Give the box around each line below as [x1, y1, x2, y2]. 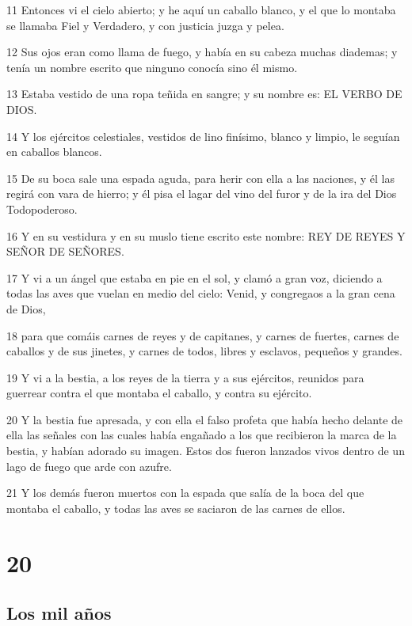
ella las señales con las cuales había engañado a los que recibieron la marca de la [6, 427, 397, 443]
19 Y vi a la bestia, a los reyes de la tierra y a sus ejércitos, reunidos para [6, 369, 364, 385]
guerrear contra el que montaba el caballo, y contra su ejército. [6, 385, 312, 401]
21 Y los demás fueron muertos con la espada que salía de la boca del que [6, 484, 364, 501]
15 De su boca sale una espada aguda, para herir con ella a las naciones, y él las [6, 169, 395, 186]
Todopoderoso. [6, 200, 78, 217]
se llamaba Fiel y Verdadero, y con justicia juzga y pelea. [6, 17, 284, 33]
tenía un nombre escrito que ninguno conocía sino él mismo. [6, 59, 298, 75]
